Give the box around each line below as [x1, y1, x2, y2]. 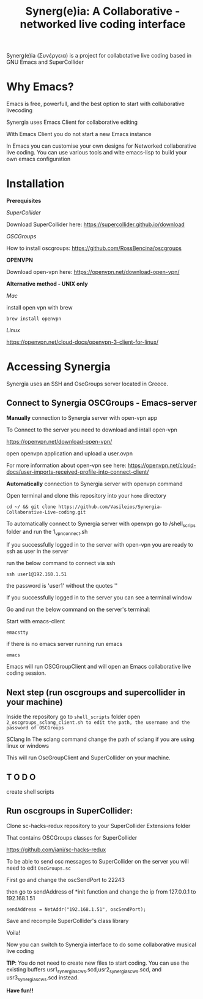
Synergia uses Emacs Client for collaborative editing [6, 118, 138, 126]
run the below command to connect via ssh [6, 560, 116, 567]
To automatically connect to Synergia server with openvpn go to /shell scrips [6, 520, 196, 528]
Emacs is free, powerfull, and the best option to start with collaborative [6, 100, 185, 108]
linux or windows [6, 742, 50, 750]
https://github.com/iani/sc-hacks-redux [6, 846, 106, 853]
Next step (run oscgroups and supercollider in [6, 687, 185, 697]
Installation [6, 177, 65, 191]
